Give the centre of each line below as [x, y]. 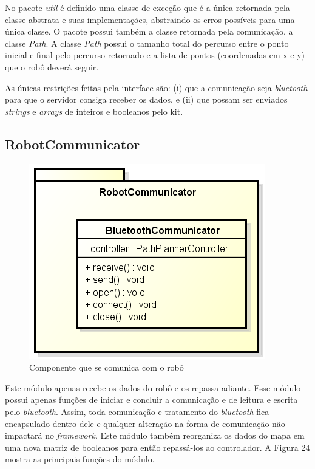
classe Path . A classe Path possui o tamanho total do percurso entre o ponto [147, 43]
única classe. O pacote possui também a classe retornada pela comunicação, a [149, 31]
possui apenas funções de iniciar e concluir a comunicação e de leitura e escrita [151, 399]
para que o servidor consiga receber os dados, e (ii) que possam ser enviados [146, 99]
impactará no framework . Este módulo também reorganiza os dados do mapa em [155, 435]
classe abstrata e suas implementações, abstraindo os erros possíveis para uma [150, 19]
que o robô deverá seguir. [52, 67]
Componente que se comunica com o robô [107, 367]
